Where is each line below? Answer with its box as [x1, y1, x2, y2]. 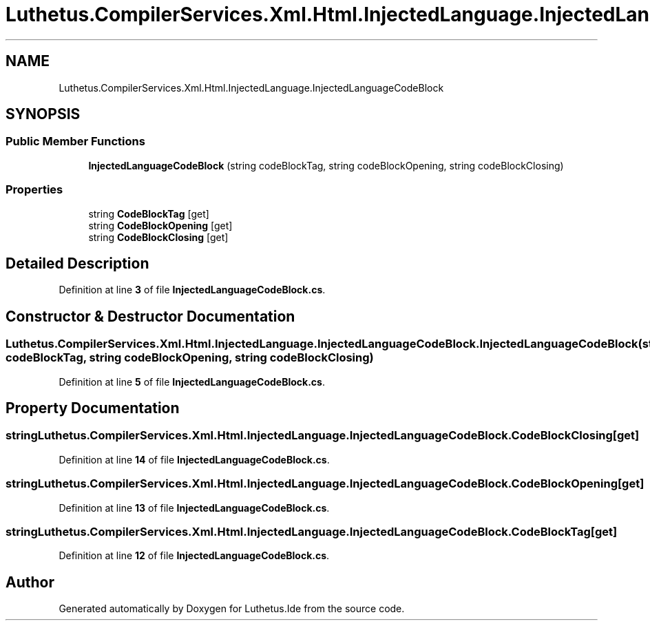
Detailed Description [6, 254, 149, 272]
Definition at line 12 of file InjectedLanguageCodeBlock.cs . [59, 550, 330, 562]
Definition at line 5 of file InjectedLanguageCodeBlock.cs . [59, 375, 325, 388]
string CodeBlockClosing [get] [88, 231, 229, 243]
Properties [6, 182, 63, 197]
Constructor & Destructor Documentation [6, 307, 295, 325]
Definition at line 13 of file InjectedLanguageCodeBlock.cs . [59, 501, 330, 514]
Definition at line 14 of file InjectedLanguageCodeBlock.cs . [59, 453, 330, 466]
